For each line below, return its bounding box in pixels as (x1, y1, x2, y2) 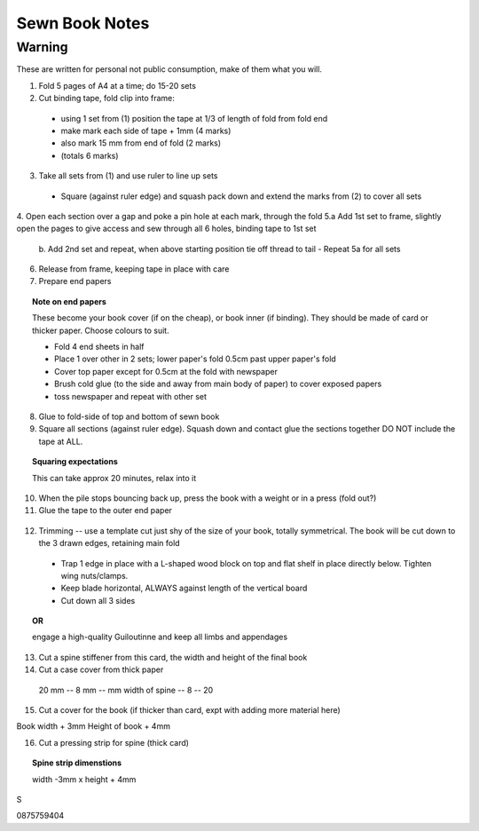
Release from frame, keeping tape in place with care (38, 264, 230, 274)
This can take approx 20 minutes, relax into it (32, 472, 197, 483)
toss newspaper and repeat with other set (54, 391, 208, 401)
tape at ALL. (38, 436, 83, 447)
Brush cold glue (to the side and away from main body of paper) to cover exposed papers (54, 378, 382, 390)
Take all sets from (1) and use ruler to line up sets (38, 170, 218, 181)
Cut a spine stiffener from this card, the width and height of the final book (38, 652, 308, 662)
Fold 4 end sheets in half (54, 342, 145, 352)
